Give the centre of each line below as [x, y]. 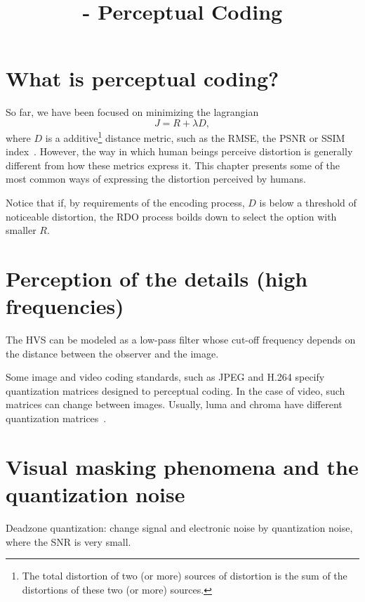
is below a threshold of [308, 202]
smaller [21, 230]
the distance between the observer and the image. [112, 353]
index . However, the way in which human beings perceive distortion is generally [179, 151]
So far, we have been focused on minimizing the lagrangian [132, 112]
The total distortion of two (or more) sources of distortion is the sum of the [185, 576]
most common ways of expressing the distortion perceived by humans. [156, 179]
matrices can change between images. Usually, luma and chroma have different [174, 404]
